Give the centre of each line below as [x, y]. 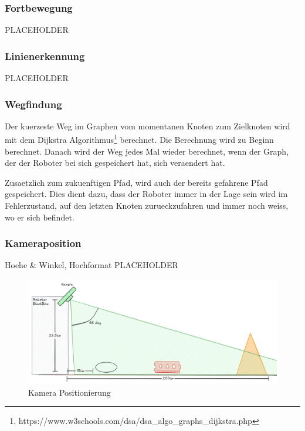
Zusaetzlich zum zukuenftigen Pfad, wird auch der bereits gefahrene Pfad [136, 182]
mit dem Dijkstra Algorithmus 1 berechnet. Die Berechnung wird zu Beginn [139, 139]
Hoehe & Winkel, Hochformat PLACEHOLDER [91, 265]
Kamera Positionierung [70, 392]
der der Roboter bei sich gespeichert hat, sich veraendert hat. [115, 163]
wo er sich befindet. [40, 217]
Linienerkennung [45, 56]
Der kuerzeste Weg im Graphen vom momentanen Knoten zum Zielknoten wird [148, 126]
